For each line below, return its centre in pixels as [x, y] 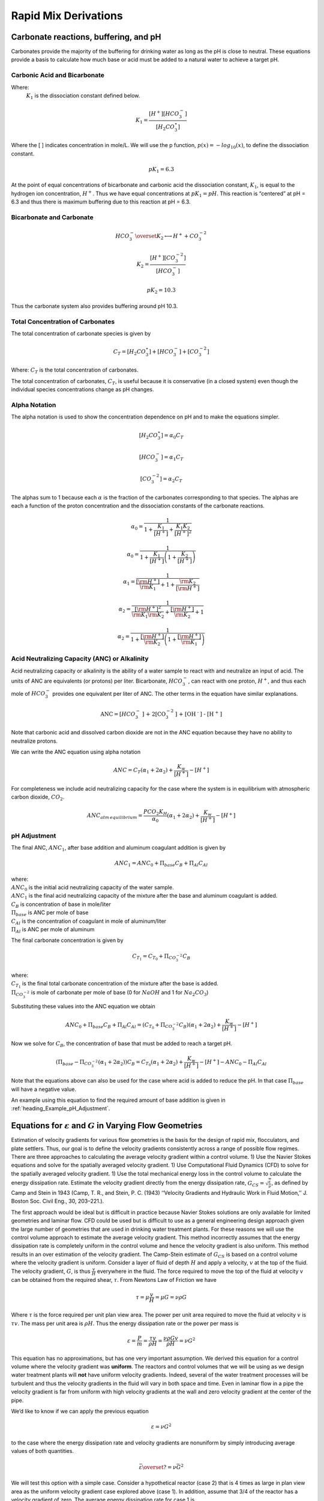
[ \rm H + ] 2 [148, 608]
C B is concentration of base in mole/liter [61, 905]
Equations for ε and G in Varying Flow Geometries [107, 1126]
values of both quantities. [43, 1451]
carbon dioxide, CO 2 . [38, 797]
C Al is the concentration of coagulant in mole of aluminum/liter [89, 922]
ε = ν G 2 [161, 1426]
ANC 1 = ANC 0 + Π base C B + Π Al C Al [161, 864]
